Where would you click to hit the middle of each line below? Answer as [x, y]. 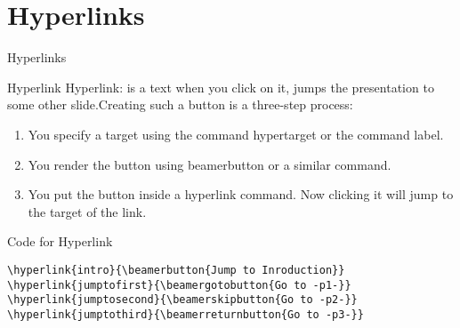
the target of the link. [87, 211]
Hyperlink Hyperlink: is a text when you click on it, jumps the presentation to [221, 87]
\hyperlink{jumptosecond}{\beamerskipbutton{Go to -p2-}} [182, 300]
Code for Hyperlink [60, 241]
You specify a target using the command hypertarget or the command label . [236, 134]
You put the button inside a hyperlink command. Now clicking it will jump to [241, 194]
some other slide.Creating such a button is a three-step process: [180, 104]
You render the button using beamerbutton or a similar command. [210, 164]
